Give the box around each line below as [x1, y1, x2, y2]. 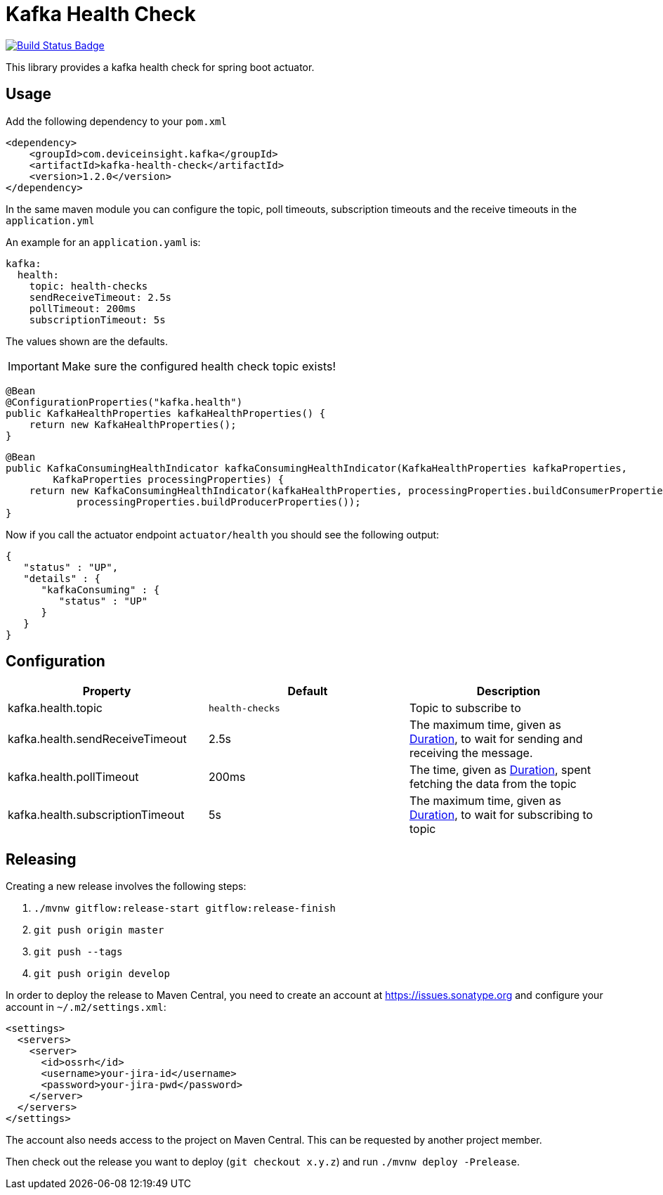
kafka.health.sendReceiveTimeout [8, 732, 187, 747]
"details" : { [23, 572, 100, 584]
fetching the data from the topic [409, 777, 577, 792]
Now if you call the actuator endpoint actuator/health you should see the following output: [6, 528, 440, 541]
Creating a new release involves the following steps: [6, 880, 247, 893]
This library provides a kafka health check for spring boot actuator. [6, 60, 315, 73]
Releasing [6, 850, 77, 868]
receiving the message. [409, 746, 533, 761]
